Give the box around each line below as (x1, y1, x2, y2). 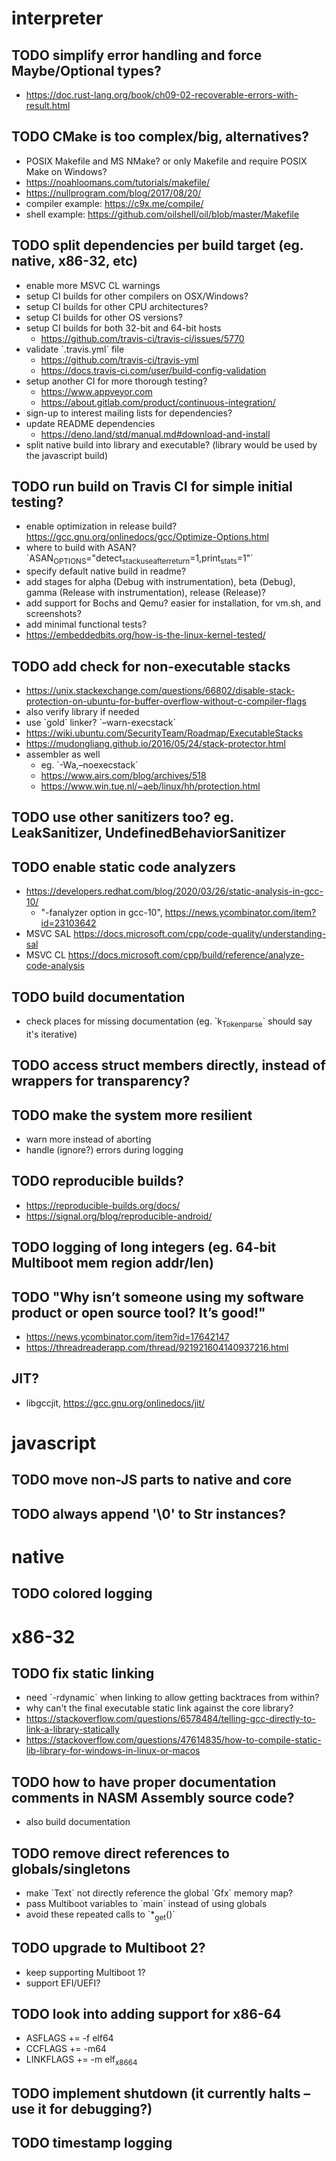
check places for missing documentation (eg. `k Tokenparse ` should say (25, 1015, 313, 1029)
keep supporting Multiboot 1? (25, 1966, 146, 1978)
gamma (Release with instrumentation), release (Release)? (25, 587, 266, 599)
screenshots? (25, 608, 82, 620)
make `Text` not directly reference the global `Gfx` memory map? (25, 1887, 294, 1899)
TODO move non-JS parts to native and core (11, 1472, 292, 1489)
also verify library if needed (25, 706, 140, 718)
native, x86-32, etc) (11, 253, 139, 270)
